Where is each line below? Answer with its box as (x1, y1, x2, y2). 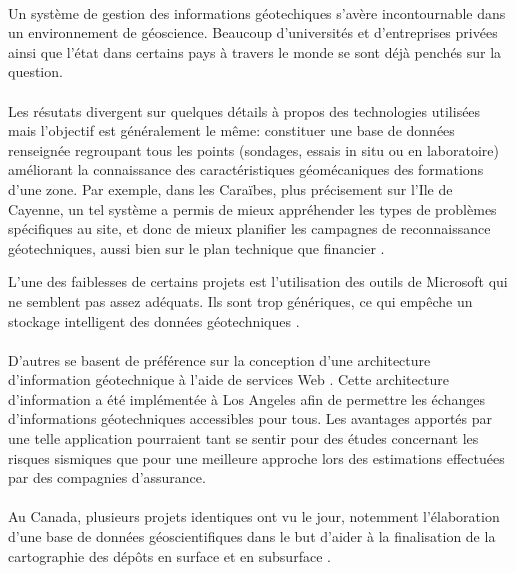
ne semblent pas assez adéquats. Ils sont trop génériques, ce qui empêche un (8, 290, 473, 311)
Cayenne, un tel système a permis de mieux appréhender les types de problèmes (8, 198, 497, 219)
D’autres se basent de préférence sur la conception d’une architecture (8, 349, 431, 370)
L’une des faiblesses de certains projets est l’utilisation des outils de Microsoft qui (8, 271, 508, 292)
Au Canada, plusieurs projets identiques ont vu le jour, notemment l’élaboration (8, 506, 500, 527)
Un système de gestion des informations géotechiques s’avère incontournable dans (8, 2, 506, 23)
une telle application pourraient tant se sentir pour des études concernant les (8, 428, 479, 449)
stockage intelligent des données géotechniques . (8, 310, 300, 331)
